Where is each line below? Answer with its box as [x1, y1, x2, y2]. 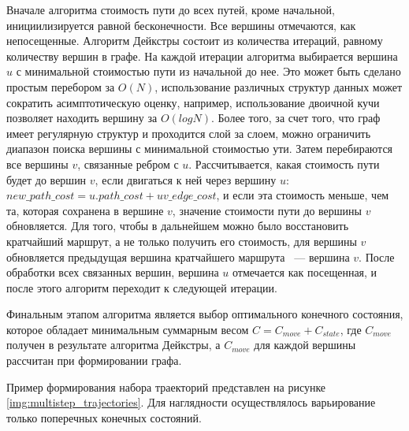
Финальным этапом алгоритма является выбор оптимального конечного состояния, [6, 306, 403, 322]
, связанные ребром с [77, 155, 179, 172]
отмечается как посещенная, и [232, 264, 377, 281]
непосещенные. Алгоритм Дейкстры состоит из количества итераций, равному [6, 32, 383, 49]
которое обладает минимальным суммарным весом [6, 321, 249, 337]
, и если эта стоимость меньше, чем [216, 187, 389, 203]
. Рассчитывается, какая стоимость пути [188, 155, 380, 172]
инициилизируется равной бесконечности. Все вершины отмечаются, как [6, 17, 356, 33]
